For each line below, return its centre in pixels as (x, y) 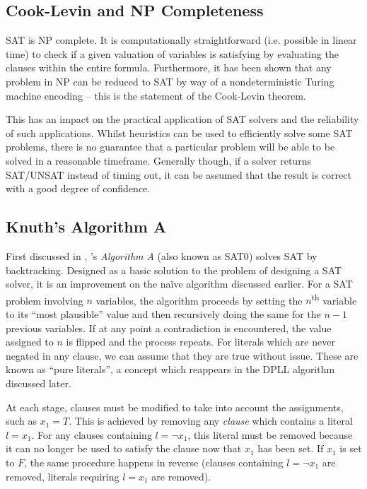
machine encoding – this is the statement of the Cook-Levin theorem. (156, 95)
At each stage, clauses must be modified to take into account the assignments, (175, 407)
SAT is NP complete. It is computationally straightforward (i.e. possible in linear (181, 40)
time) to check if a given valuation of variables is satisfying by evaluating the (172, 53)
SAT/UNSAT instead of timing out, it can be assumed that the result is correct (179, 174)
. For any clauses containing (92, 434)
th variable (334, 299)
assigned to (30, 342)
